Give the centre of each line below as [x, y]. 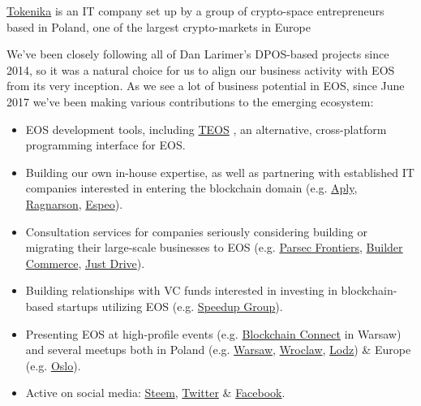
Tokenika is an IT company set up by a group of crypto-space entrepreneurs [195, 11]
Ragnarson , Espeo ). [74, 203]
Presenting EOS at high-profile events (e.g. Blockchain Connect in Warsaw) [213, 333]
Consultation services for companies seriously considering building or [196, 231]
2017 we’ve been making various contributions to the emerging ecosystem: [190, 101]
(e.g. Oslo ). [53, 365]
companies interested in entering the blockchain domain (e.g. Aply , [191, 188]
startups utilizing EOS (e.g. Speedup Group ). [170, 306]
